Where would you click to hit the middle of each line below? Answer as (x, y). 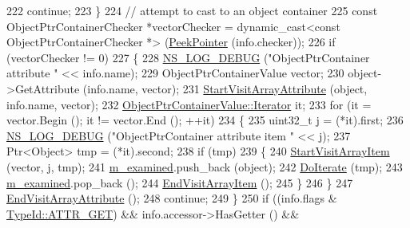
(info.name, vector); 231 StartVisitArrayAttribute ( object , (225, 88)
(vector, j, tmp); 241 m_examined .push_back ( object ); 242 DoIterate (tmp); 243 (205, 166)
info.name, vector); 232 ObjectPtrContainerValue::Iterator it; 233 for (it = (189, 104)
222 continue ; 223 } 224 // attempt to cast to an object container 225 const (192, 10)
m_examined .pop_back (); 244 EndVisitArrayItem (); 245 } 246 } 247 (180, 182)
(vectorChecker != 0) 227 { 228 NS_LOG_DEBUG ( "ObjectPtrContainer (188, 57)
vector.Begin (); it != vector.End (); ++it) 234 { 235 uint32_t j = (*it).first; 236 (205, 120)
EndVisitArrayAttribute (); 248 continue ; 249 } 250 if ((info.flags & (172, 198)
